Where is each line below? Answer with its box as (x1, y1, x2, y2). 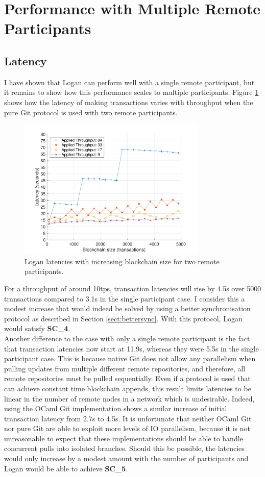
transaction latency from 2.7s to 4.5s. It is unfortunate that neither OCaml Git (4, 413, 252, 423)
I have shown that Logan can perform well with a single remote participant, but (4, 77, 255, 87)
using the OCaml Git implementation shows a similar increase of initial (4, 403, 227, 414)
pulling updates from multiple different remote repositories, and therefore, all (4, 363, 246, 373)
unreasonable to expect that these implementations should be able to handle (4, 433, 243, 443)
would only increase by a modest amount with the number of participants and (4, 453, 249, 464)
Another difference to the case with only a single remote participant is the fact (4, 333, 250, 343)
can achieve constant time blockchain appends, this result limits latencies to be (4, 383, 251, 393)
